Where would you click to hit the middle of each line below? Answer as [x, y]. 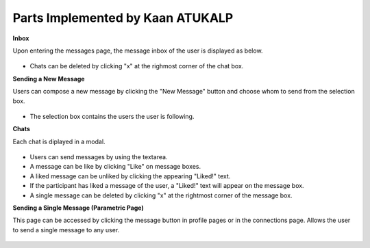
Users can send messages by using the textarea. [99, 157]
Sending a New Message [49, 79]
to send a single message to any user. [66, 230]
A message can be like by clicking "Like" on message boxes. [115, 167]
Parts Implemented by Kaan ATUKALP [123, 18]
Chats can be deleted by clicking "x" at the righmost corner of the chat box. [137, 66]
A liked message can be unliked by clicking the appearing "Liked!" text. [130, 176]
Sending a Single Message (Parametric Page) [78, 208]
